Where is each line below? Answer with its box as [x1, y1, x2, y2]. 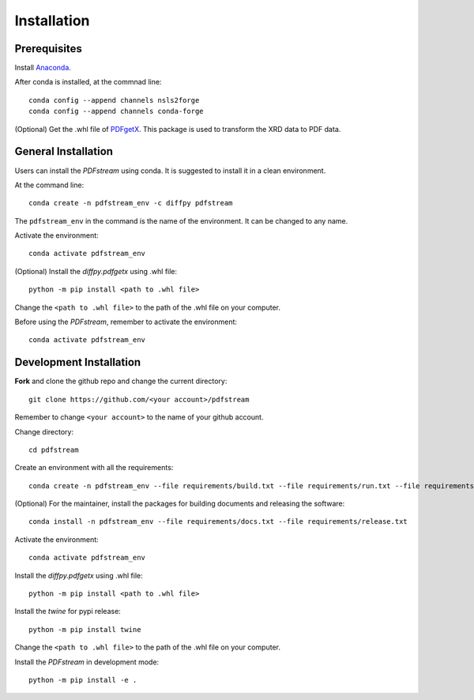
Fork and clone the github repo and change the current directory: [14, 376, 228, 386]
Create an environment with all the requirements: [14, 463, 174, 472]
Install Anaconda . [14, 63, 71, 73]
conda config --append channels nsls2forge [28, 96, 200, 104]
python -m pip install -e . [28, 676, 137, 684]
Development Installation [14, 356, 141, 369]
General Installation [14, 145, 114, 158]
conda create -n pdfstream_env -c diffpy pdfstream [28, 198, 233, 208]
